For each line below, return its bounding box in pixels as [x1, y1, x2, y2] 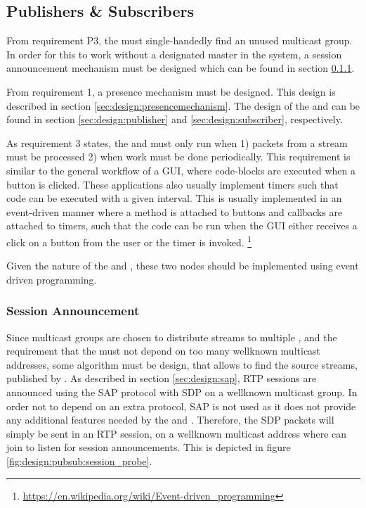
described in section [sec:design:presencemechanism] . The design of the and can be [6, 98, 360, 113]
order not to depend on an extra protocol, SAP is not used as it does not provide [6, 398, 356, 413]
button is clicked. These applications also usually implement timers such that [6, 177, 339, 191]
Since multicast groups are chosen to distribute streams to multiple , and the [6, 329, 337, 344]
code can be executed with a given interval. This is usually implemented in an [6, 191, 342, 205]
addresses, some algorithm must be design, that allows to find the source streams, [6, 357, 358, 372]
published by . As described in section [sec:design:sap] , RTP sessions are [6, 371, 317, 386]
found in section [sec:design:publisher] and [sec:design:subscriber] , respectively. [6, 112, 343, 127]
